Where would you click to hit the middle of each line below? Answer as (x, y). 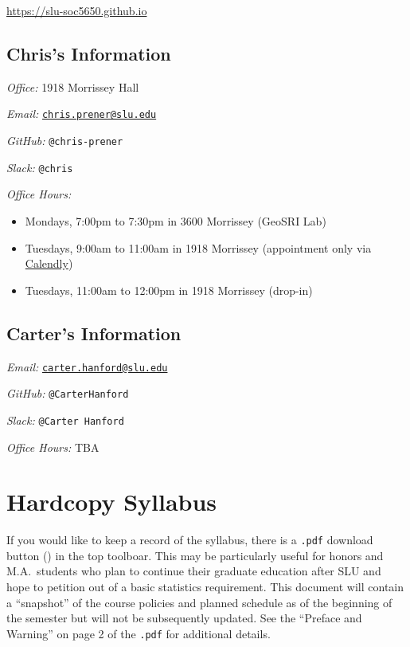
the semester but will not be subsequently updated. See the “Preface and (184, 618)
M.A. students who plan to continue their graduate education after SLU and (194, 571)
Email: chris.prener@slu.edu (82, 114)
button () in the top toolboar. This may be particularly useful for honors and (195, 555)
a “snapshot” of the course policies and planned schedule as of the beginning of (199, 602)
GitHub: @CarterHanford (68, 393)
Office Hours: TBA (53, 447)
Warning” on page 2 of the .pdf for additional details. (139, 633)
